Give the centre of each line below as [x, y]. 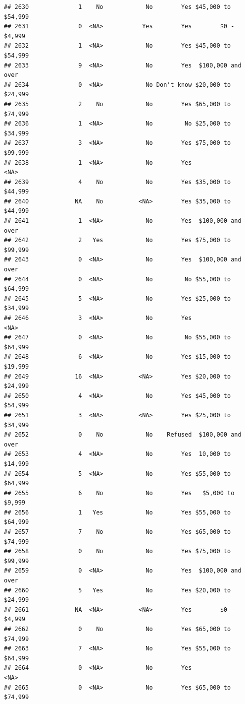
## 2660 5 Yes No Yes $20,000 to [118, 590]
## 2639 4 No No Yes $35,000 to [118, 182]
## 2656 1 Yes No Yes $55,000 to [118, 512]
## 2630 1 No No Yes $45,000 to [118, 7]
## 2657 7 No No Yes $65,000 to [118, 532]
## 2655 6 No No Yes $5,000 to [119, 493]
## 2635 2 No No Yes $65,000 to [118, 104]
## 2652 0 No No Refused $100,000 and [123, 435]
